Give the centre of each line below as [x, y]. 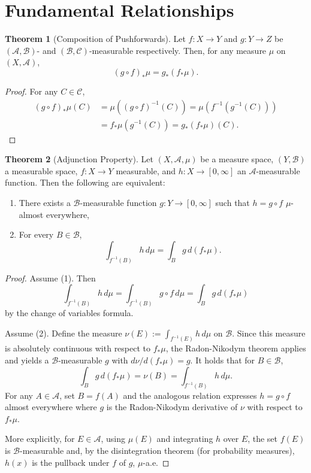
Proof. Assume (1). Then [50, 278]
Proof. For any [31, 91]
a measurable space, [41, 170]
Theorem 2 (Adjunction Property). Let [79, 159]
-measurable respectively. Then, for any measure [178, 50]
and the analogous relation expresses [190, 395]
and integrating [185, 439]
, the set [262, 439]
